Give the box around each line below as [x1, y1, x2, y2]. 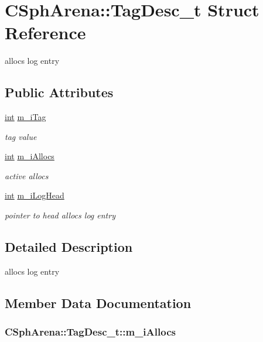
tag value [5, 130, 37, 142]
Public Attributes [5, 83, 114, 101]
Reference [5, 20, 86, 45]
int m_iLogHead [5, 189, 64, 201]
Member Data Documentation [5, 293, 192, 312]
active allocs [5, 169, 49, 182]
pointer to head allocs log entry [5, 209, 115, 221]
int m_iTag [5, 111, 46, 123]
